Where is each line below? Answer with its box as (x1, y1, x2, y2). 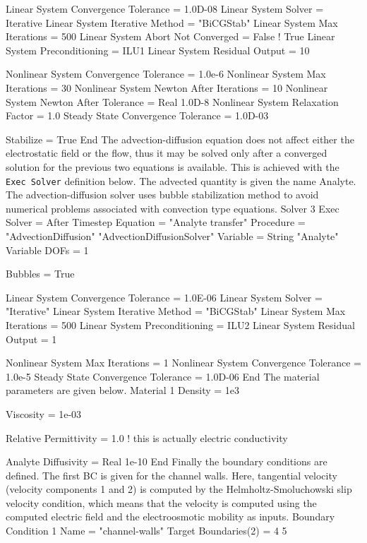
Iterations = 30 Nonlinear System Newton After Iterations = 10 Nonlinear (6, 80, 328, 95)
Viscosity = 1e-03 (6, 406, 82, 421)
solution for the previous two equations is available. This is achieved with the (6, 159, 339, 174)
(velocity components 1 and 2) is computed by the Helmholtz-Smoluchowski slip (6, 482, 352, 496)
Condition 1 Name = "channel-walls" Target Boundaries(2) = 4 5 (6, 523, 287, 538)
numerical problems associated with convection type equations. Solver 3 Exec (6, 201, 339, 215)
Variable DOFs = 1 (6, 242, 89, 257)
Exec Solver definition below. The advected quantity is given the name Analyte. (6, 173, 356, 188)
